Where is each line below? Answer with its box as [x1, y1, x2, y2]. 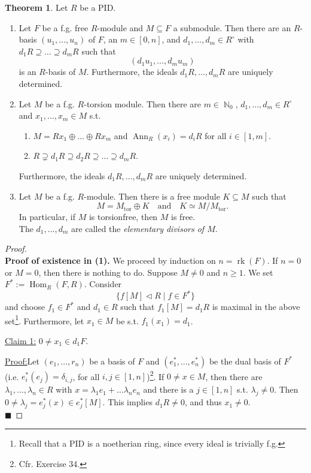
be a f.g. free [42, 21, 89, 34]
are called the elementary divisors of [71, 222, 205, 234]
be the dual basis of [209, 354, 281, 367]
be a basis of [89, 354, 135, 367]
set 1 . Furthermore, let [5, 312, 84, 327]
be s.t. [115, 314, 139, 327]
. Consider [84, 278, 122, 290]
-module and [97, 21, 144, 34]
